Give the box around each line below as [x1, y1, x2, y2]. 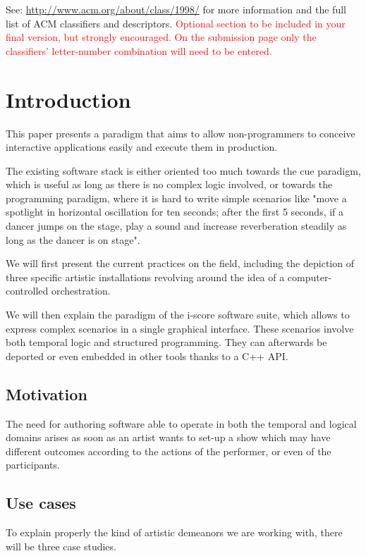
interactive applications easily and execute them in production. [6, 140, 278, 154]
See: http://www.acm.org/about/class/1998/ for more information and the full [6, 2, 346, 16]
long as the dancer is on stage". [6, 232, 140, 247]
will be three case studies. [6, 538, 116, 553]
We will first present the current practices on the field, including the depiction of [6, 256, 354, 271]
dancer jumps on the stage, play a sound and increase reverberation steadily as [6, 218, 347, 233]
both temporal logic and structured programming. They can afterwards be [6, 335, 327, 350]
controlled [6, 283, 49, 298]
